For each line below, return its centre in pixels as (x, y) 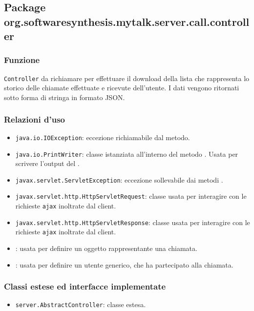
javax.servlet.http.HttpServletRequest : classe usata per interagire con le (131, 196)
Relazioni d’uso (34, 119)
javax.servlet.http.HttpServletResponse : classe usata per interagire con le (133, 222)
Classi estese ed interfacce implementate (85, 286)
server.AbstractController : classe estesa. (81, 304)
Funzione (22, 60)
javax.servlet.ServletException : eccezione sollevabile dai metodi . (119, 179)
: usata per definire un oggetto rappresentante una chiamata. (106, 248)
